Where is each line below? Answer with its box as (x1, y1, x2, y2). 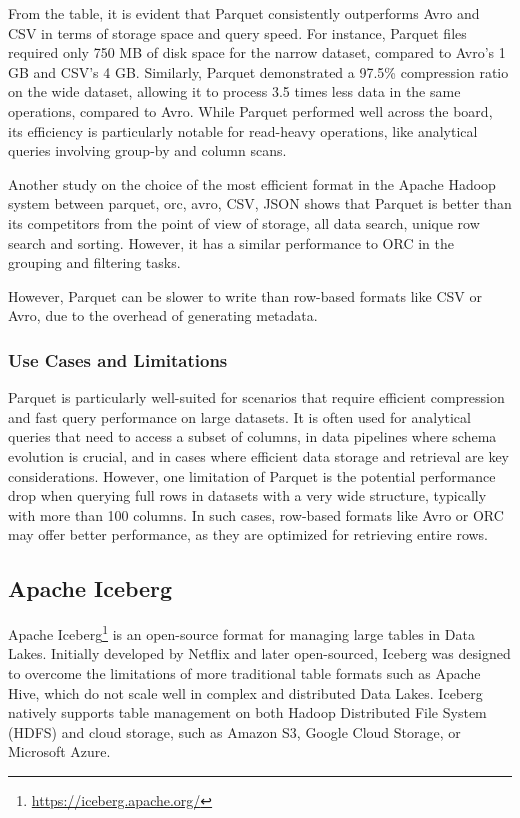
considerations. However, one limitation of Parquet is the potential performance (8, 465, 496, 486)
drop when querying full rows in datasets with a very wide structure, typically (8, 485, 487, 506)
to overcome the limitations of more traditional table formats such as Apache (8, 662, 481, 683)
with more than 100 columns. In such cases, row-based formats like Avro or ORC (8, 504, 504, 525)
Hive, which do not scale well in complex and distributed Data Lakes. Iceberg (8, 682, 483, 703)
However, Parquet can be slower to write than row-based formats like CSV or (8, 285, 482, 306)
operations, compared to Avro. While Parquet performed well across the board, (8, 100, 493, 121)
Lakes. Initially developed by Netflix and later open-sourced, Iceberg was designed (8, 643, 511, 664)
